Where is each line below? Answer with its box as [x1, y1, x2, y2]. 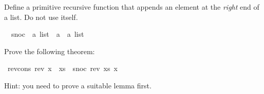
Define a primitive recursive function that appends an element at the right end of [4, 2, 259, 12]
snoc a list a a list [11, 29, 84, 39]
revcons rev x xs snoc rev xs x [7, 63, 118, 74]
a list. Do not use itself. [4, 11, 78, 22]
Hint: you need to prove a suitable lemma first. [4, 80, 152, 90]
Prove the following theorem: [4, 45, 95, 56]
